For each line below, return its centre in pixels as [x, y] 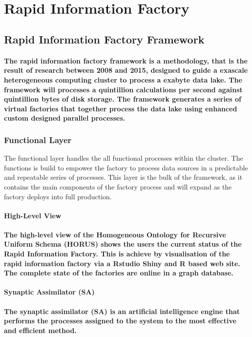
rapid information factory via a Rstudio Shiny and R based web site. [122, 263]
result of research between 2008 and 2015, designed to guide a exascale [126, 70]
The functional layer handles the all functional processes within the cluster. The [124, 158]
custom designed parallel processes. [65, 118]
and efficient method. [40, 330]
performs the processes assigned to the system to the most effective [120, 321]
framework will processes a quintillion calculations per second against [123, 89]
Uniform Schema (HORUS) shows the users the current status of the [123, 244]
